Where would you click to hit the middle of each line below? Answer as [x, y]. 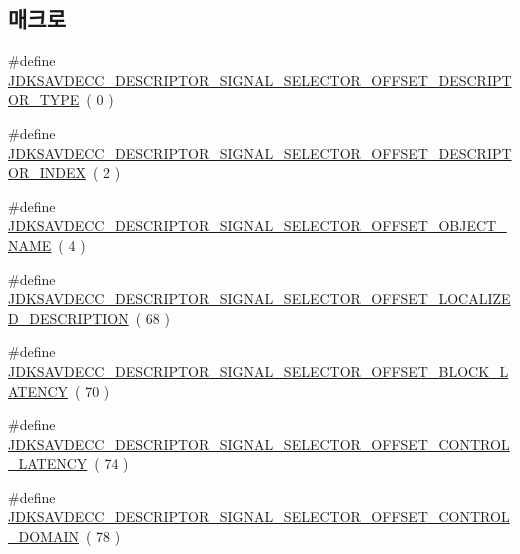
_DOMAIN [43, 536]
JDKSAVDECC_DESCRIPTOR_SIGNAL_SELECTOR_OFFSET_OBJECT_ [257, 225]
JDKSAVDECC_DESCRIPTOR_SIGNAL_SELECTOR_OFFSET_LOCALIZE [259, 298]
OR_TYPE [44, 99]
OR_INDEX [47, 172]
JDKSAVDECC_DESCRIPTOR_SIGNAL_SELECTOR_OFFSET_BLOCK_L [258, 370]
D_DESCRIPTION [68, 317]
